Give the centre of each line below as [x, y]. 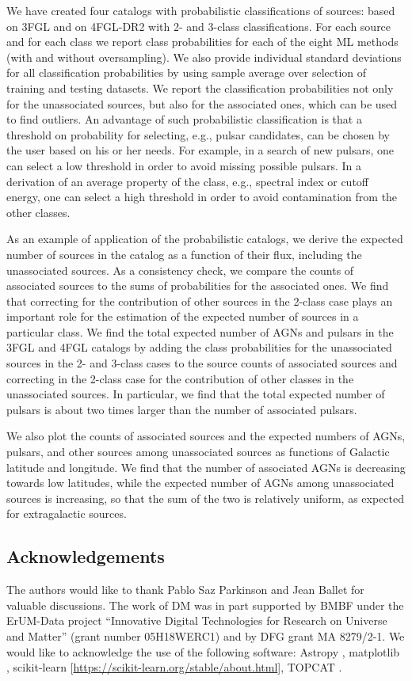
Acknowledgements [86, 556]
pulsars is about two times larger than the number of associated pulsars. [182, 409]
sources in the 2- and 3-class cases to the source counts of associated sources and [202, 363]
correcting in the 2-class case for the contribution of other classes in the [180, 378]
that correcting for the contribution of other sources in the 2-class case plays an [200, 301]
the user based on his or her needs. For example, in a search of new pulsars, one [200, 150]
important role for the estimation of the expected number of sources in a [183, 316]
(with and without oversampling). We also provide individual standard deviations [204, 57]
